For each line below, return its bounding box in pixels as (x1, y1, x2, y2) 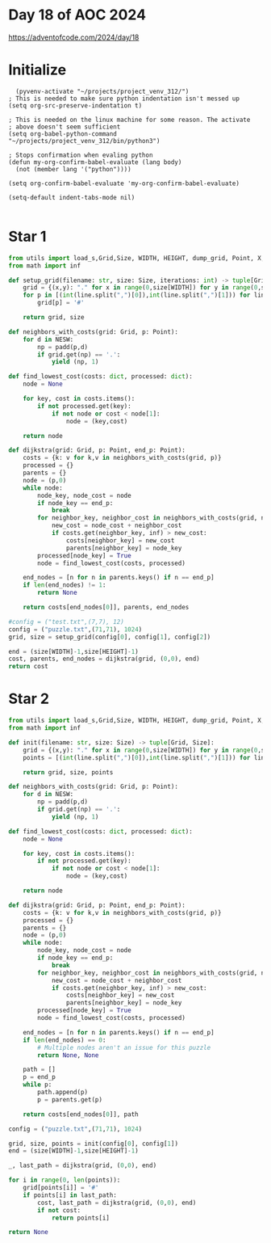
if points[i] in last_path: (23, 1190, 117, 1199)
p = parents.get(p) (37, 1095, 103, 1104)
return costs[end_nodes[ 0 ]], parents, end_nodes (23, 604, 190, 612)
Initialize (8, 61, 67, 79)
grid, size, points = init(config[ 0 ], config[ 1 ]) (8, 1140, 179, 1148)
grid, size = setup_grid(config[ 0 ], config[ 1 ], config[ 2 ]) (8, 633, 211, 641)
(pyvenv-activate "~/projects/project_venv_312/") (15, 87, 190, 95)
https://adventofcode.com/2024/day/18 (8, 32, 140, 42)
